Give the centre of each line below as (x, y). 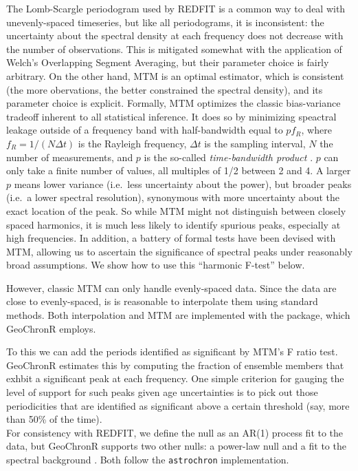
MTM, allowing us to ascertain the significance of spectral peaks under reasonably (179, 251)
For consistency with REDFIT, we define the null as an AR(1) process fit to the (175, 432)
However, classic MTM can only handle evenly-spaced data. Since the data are (171, 287)
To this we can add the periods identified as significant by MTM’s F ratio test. (172, 352)
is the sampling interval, (255, 143)
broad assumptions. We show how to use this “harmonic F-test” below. (156, 265)
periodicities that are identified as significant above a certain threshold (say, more (178, 405)
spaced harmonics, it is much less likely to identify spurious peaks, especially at (174, 224)
